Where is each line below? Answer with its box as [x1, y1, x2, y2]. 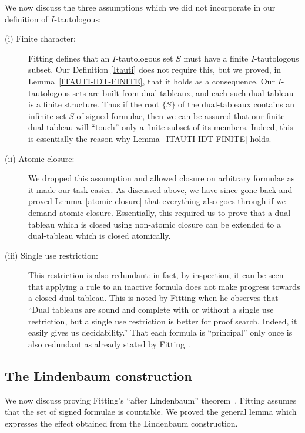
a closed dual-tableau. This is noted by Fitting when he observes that [28, 292, 279, 304]
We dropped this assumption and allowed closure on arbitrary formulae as [28, 172, 295, 184]
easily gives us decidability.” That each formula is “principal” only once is [28, 326, 293, 339]
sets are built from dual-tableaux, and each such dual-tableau [72, 86, 294, 99]
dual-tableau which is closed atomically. [28, 229, 171, 242]
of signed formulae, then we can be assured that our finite [76, 109, 285, 121]
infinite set [28, 109, 66, 121]
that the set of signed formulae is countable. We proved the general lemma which [5, 405, 297, 418]
